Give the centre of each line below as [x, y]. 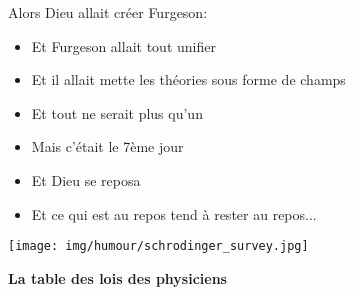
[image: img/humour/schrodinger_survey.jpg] [158, 246]
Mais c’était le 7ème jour [107, 146]
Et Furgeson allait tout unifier [123, 45]
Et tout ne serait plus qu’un [117, 112]
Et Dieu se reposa [86, 179]
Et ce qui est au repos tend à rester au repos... [174, 213]
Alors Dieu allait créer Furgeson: [108, 12]
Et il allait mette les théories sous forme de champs [188, 79]
